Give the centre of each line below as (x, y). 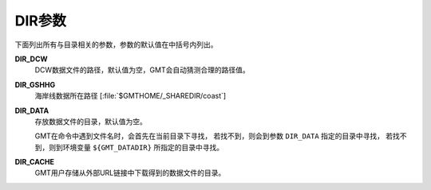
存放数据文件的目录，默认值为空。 (91, 121)
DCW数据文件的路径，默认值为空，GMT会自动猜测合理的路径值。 (142, 70)
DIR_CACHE (35, 162)
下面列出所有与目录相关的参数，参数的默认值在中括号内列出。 (116, 45)
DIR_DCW (31, 59)
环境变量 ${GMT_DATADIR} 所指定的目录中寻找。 (143, 147)
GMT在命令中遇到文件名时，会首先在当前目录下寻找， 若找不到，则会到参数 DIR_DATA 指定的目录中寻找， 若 (214, 136)
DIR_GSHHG (35, 84)
